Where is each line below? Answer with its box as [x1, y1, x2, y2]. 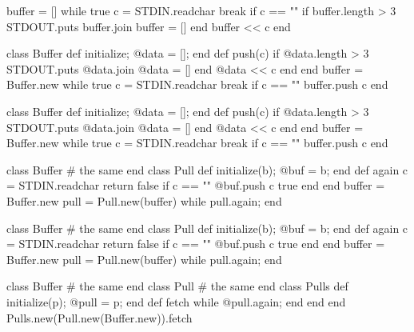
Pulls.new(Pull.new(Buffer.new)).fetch [6, 309, 193, 326]
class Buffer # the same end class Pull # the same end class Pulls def [6, 278, 348, 294]
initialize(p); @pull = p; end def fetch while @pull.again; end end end [6, 293, 346, 310]
